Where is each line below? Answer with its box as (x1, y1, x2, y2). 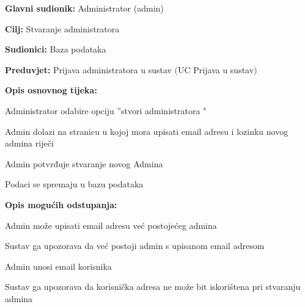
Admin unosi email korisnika (5, 259, 112, 272)
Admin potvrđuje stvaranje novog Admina (5, 157, 163, 170)
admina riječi (5, 137, 54, 150)
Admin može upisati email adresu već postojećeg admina (5, 219, 217, 231)
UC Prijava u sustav (178, 63, 254, 76)
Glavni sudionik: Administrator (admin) (5, 2, 164, 14)
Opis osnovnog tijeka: (5, 84, 97, 96)
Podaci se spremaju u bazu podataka (5, 178, 144, 190)
